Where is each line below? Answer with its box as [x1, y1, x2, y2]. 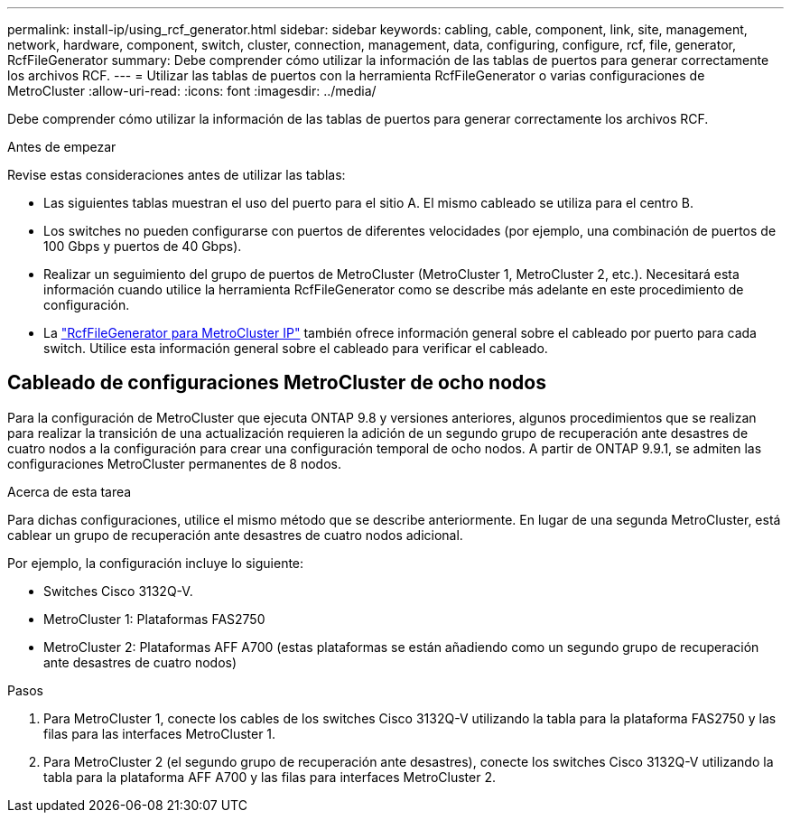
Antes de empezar [7, 139, 116, 154]
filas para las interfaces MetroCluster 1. [43, 725, 276, 741]
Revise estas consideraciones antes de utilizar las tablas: [7, 167, 346, 182]
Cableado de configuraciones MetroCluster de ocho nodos [7, 371, 546, 395]
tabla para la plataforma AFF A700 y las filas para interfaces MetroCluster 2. [43, 769, 496, 785]
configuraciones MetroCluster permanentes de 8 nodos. [7, 455, 342, 471]
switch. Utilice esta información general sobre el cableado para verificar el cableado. [43, 340, 548, 356]
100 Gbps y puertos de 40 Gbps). [43, 238, 242, 254]
